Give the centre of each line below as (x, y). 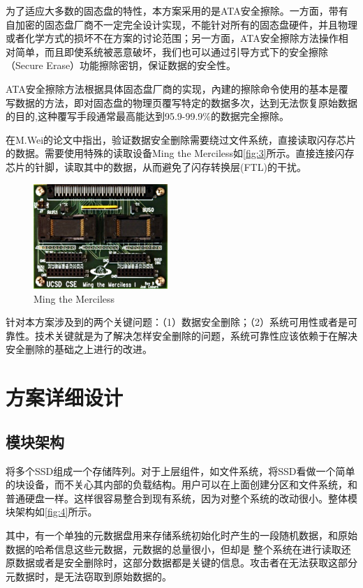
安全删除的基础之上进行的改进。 (79, 349)
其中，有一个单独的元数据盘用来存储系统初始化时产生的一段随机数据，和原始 (181, 535)
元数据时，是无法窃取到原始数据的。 (89, 576)
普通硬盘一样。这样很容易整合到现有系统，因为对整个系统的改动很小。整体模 (181, 498)
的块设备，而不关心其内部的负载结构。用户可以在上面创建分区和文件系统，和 (181, 484)
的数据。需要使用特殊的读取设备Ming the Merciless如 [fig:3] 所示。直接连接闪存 (180, 153)
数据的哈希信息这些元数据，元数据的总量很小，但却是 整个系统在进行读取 (173, 549)
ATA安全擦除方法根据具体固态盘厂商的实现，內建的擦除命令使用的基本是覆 (177, 88)
